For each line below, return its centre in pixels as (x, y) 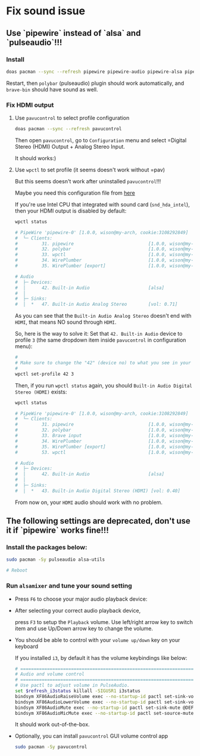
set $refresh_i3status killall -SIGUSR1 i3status (78, 691)
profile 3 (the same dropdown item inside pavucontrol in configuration (100, 340)
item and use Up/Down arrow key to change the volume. (84, 628)
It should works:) (35, 158)
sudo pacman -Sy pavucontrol (51, 747)
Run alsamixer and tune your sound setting (69, 586)
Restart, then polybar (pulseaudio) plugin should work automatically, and (95, 83)
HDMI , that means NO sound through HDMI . (65, 322)
